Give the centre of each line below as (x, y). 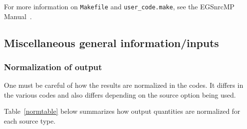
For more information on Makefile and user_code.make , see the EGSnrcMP (119, 6)
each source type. (30, 121)
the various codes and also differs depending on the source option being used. (120, 94)
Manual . (18, 16)
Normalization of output (53, 66)
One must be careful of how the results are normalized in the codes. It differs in (124, 85)
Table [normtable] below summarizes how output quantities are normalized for (122, 111)
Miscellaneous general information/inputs (111, 42)
